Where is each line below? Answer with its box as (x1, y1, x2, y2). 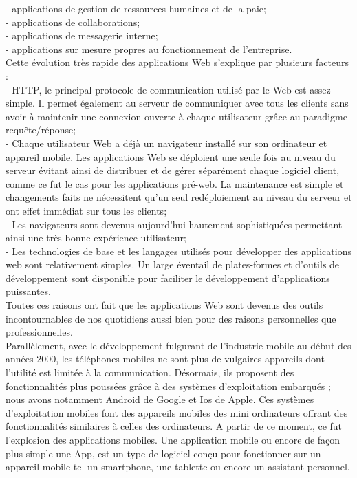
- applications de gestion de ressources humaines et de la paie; (6, 1, 266, 15)
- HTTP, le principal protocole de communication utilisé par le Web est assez (6, 82, 331, 96)
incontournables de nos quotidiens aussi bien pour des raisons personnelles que (6, 311, 336, 325)
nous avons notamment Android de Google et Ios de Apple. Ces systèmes (6, 392, 314, 406)
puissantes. (6, 284, 51, 298)
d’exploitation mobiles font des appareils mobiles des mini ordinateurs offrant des (6, 405, 348, 420)
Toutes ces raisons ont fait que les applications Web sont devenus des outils (6, 298, 323, 312)
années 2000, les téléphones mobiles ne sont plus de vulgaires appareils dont (6, 351, 325, 366)
